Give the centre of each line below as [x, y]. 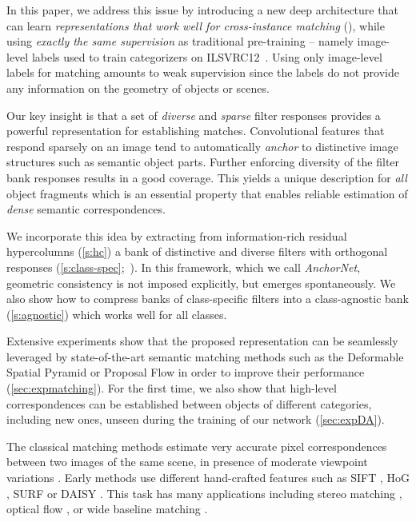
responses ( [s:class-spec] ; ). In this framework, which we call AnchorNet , [184, 267]
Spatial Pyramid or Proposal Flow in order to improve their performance [186, 372]
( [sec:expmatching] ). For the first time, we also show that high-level [172, 388]
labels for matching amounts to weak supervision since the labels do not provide [203, 72]
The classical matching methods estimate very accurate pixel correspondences [197, 446]
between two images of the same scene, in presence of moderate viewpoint [187, 462]
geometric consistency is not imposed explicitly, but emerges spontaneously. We [201, 283]
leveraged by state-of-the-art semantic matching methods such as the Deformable [205, 356]
